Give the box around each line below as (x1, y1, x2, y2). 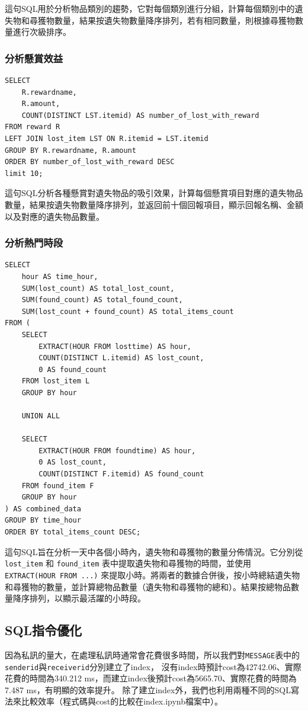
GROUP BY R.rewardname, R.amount (5, 146, 136, 155)
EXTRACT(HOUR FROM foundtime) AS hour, (38, 446, 196, 455)
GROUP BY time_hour (5, 516, 81, 525)
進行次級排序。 (12, 25, 71, 38)
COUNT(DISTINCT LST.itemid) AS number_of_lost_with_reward (21, 111, 259, 120)
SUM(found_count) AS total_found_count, (21, 296, 183, 305)
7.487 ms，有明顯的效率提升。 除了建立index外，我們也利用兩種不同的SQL (5, 683, 291, 696)
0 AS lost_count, (38, 458, 107, 467)
